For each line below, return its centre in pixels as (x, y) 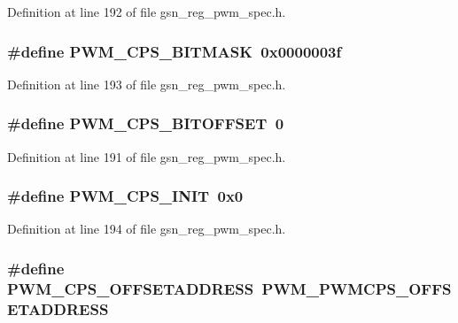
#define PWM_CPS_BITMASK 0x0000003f (175, 51)
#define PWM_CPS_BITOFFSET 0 (146, 123)
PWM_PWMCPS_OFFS (357, 288)
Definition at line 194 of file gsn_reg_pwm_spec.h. (147, 229)
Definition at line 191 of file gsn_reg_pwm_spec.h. (147, 156)
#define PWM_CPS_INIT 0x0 (125, 196)
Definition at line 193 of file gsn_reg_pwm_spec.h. (147, 84)
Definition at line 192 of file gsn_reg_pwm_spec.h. (147, 12)
